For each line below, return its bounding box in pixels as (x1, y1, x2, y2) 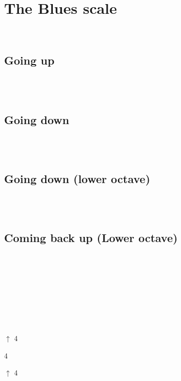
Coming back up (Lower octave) (4, 230, 178, 246)
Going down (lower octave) (4, 170, 150, 186)
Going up (4, 52, 55, 68)
